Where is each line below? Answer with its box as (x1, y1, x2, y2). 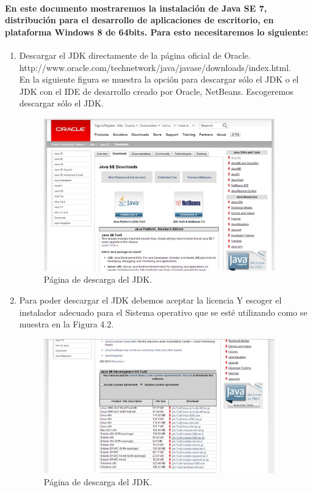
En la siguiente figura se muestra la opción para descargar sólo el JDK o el (19, 73, 299, 86)
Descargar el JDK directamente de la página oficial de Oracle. (19, 48, 251, 61)
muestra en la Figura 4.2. (19, 318, 114, 330)
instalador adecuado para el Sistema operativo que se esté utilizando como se (19, 305, 308, 318)
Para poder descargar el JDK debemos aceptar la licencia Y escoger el (19, 293, 282, 306)
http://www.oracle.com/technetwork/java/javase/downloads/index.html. (19, 61, 291, 73)
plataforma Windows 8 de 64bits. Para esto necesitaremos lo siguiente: (5, 25, 309, 38)
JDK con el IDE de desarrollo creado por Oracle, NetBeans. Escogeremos (19, 84, 293, 97)
